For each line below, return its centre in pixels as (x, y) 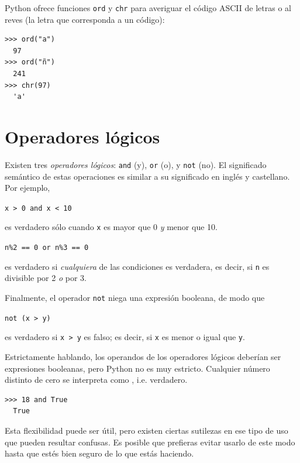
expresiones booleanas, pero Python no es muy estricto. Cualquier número (137, 368)
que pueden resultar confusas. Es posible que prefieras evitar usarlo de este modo (150, 442)
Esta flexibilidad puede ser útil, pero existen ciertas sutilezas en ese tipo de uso (146, 430)
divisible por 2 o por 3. (46, 278)
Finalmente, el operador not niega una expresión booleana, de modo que (135, 297)
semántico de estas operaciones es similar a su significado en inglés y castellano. (147, 176)
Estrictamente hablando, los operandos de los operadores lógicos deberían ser (143, 356)
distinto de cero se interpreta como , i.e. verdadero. (96, 380)
